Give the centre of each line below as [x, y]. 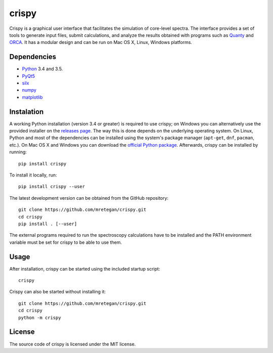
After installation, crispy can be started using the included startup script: [85, 269]
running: [18, 152]
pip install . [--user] [48, 224]
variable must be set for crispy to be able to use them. [66, 242]
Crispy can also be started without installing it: [58, 292]
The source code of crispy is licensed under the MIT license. [73, 344]
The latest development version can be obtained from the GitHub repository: [89, 198]
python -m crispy [40, 318]
